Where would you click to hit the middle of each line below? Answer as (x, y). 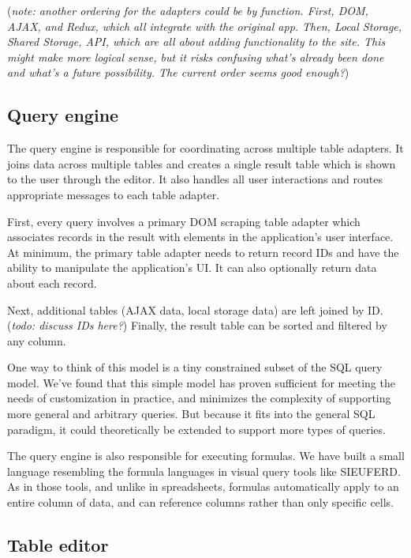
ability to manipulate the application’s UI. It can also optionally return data (192, 268)
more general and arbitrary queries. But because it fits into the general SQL (191, 414)
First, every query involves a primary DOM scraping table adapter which (184, 221)
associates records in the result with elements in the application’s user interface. (200, 237)
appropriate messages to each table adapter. (114, 194)
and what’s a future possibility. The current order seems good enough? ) (178, 72)
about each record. (52, 283)
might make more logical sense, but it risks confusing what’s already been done (196, 57)
